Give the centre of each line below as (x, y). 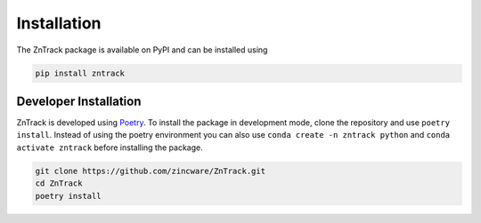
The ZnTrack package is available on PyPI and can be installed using (142, 50)
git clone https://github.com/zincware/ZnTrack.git (151, 171)
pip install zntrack (80, 73)
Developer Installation (79, 101)
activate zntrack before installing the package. (110, 147)
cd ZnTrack (59, 183)
